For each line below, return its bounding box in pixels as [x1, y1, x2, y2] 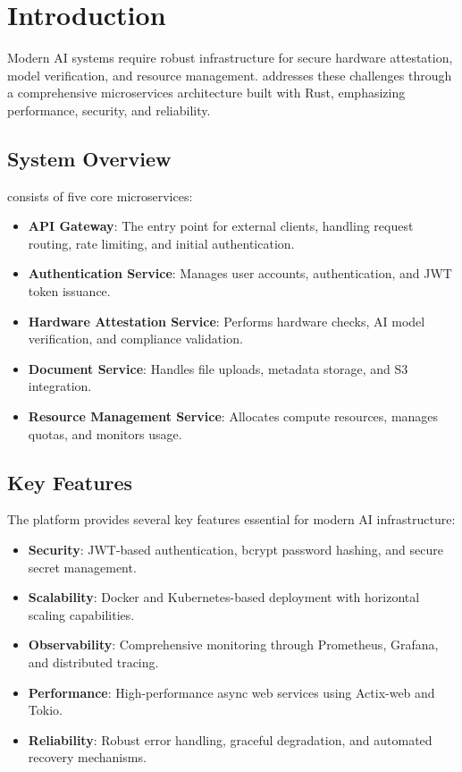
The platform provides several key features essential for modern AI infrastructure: [7, 510, 456, 529]
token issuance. [28, 282, 111, 301]
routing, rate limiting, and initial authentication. [28, 233, 295, 252]
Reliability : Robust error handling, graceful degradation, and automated [28, 730, 433, 749]
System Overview [7, 144, 172, 172]
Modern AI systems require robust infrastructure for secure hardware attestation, [7, 48, 453, 67]
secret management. [28, 557, 137, 576]
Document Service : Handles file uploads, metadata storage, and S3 [28, 359, 408, 378]
